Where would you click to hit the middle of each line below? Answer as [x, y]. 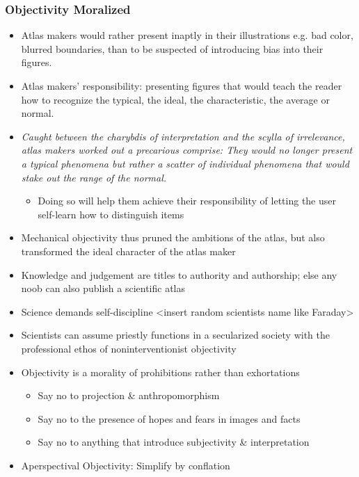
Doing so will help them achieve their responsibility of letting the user [187, 201]
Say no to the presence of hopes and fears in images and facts [169, 418]
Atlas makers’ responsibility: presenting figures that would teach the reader [182, 86]
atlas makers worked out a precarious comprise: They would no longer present [187, 150]
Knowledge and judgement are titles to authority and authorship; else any [179, 274]
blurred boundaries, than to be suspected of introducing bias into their [172, 48]
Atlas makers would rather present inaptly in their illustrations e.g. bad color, [187, 35]
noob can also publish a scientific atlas [103, 288]
